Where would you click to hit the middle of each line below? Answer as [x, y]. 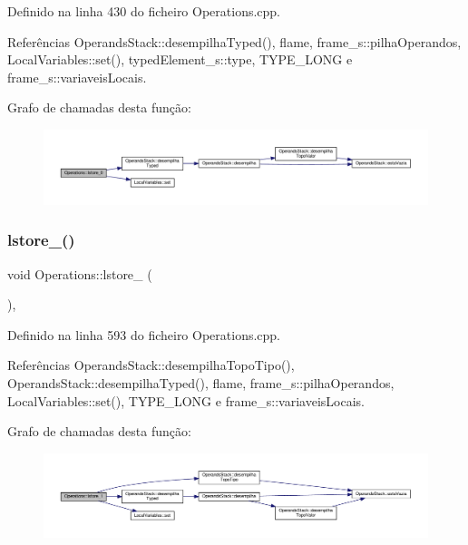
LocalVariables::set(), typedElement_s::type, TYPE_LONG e [180, 59]
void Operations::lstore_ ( [80, 273]
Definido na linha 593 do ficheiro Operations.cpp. [144, 334]
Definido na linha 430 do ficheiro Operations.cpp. [144, 11]
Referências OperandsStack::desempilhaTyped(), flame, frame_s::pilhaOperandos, [234, 41]
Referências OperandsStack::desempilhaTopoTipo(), [151, 365]
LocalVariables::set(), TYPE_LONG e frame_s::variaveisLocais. [186, 400]
